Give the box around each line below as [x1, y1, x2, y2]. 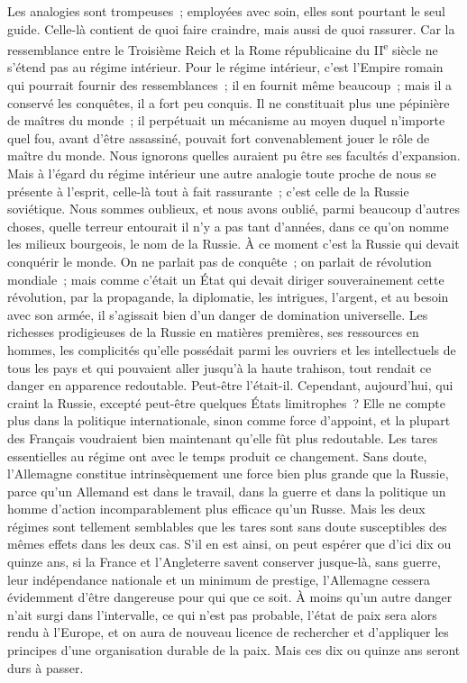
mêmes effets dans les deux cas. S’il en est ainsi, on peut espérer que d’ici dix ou [7, 534, 452, 553]
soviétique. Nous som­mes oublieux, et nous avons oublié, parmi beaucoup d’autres [7, 199, 460, 218]
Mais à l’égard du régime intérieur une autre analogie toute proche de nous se [7, 164, 436, 182]
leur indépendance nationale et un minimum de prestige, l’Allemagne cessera [7, 569, 430, 588]
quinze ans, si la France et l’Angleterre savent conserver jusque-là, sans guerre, [7, 552, 441, 571]
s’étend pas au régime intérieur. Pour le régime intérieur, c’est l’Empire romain [7, 58, 444, 77]
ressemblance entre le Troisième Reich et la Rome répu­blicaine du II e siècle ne [7, 38, 438, 59]
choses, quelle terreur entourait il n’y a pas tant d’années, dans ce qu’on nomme [7, 216, 449, 235]
